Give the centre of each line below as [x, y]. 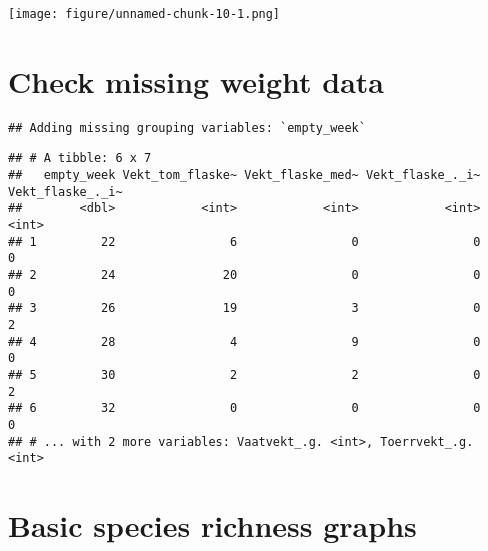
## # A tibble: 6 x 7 [80, 158]
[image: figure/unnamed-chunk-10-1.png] [144, 14]
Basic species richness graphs [212, 525]
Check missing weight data [196, 80]
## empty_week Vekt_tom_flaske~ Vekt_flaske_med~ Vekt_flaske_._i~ [244, 175]
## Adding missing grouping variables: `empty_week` [187, 127]
